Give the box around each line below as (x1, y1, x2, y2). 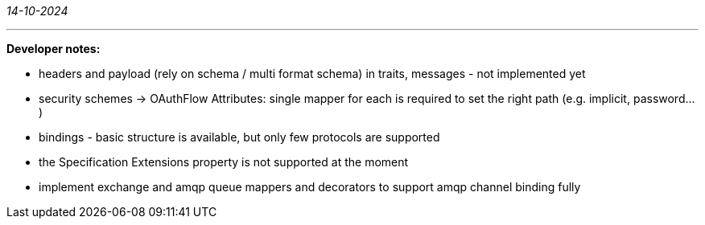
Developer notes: (6, 42, 101, 55)
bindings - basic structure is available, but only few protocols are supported (39, 130, 440, 144)
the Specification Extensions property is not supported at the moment (39, 155, 409, 169)
